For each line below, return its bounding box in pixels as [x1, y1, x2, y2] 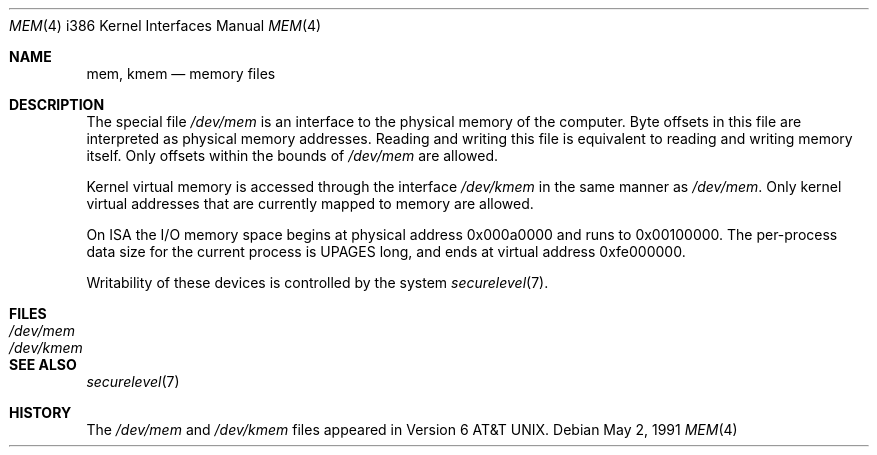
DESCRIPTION [9, 96, 105, 113]
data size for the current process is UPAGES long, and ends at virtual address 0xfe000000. [86, 243, 686, 260]
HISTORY [9, 404, 72, 421]
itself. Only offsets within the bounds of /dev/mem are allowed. [86, 147, 499, 164]
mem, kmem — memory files [86, 65, 276, 82]
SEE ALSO [9, 356, 77, 373]
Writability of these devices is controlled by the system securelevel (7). [86, 274, 549, 291]
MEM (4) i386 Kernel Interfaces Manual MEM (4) [9, 17, 322, 34]
